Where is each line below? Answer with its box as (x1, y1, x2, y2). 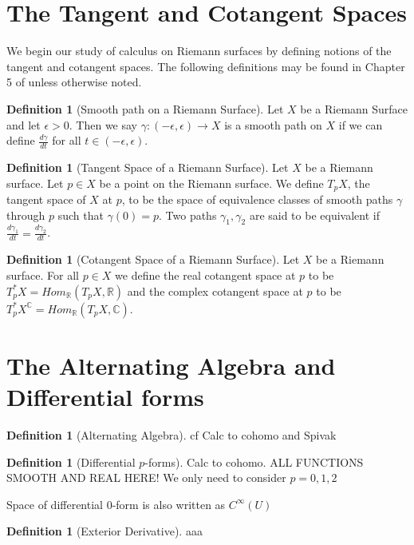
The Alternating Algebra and (6, 348, 336, 381)
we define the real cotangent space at (115, 267, 296, 284)
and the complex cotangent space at (127, 282, 303, 299)
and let (6, 116, 41, 133)
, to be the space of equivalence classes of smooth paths (121, 190, 393, 207)
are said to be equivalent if (249, 206, 380, 223)
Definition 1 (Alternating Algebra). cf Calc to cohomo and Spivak (6, 426, 337, 443)
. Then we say (69, 116, 138, 133)
